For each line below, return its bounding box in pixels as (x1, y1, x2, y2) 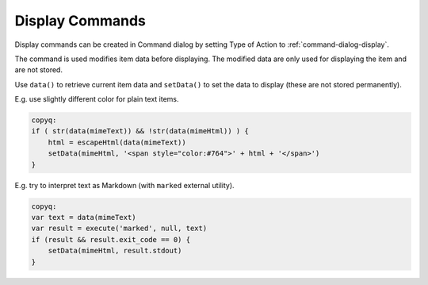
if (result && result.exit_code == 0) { (31, 235, 190, 244)
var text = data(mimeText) (31, 213, 136, 222)
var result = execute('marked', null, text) (31, 224, 208, 233)
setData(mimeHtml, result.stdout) (48, 246, 182, 256)
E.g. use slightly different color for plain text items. (14, 94, 179, 104)
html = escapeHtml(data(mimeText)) (48, 137, 186, 147)
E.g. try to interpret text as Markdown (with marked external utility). (14, 180, 235, 190)
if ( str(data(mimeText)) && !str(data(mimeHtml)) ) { (31, 127, 249, 136)
